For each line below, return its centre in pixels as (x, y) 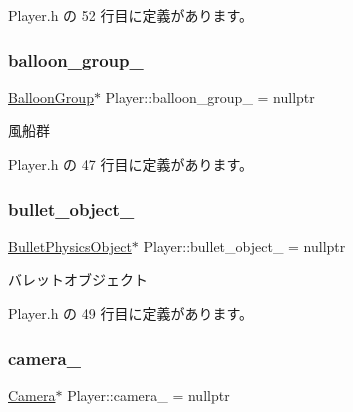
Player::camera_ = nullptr (148, 394)
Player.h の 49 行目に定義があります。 (130, 313)
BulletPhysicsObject (70, 245)
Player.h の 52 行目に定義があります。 (130, 15)
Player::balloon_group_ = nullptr (210, 96)
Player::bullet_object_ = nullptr (244, 245)
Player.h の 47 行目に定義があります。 (130, 164)
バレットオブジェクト (78, 279)
